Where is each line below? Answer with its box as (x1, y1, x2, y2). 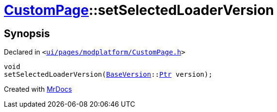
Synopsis (4, 27, 50, 40)
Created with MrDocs (4, 85, 72, 94)
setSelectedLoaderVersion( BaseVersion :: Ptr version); (4, 70, 212, 79)
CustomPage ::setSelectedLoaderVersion (4, 2, 274, 18)
